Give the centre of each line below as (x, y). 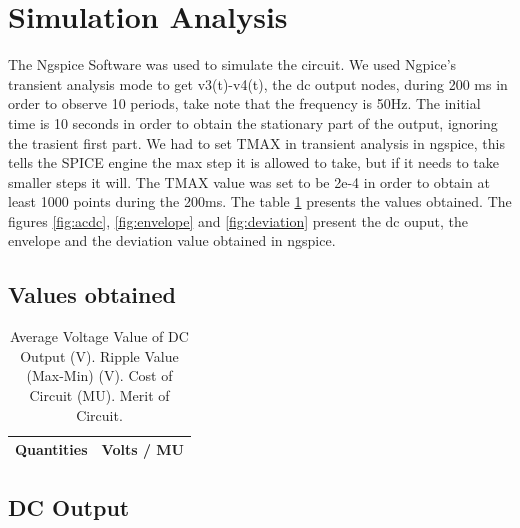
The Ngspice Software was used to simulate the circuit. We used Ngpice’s (232, 64)
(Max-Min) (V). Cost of (99, 375)
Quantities (51, 449)
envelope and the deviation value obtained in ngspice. (172, 240)
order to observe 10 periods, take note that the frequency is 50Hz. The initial (244, 103)
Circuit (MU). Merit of (99, 395)
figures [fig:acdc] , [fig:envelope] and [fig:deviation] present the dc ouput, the (238, 220)
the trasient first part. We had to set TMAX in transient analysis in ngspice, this (256, 142)
